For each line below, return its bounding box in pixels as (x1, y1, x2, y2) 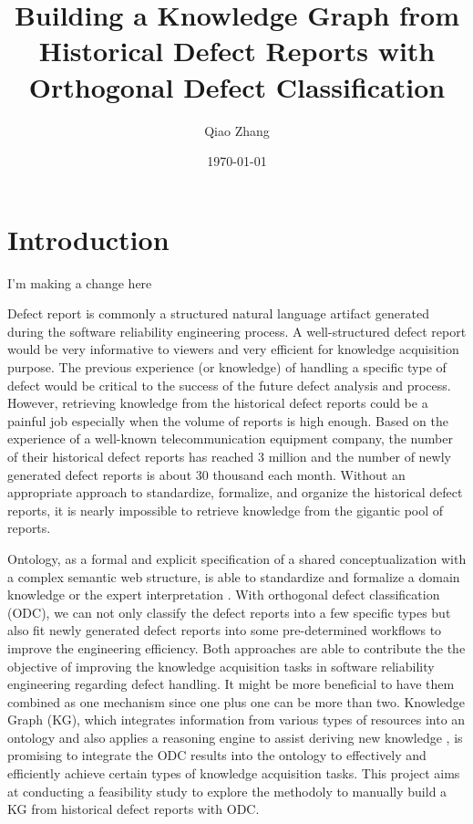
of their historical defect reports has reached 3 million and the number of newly (7, 446, 451, 465)
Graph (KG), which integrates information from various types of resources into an (7, 710, 466, 729)
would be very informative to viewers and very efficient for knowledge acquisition (7, 339, 459, 359)
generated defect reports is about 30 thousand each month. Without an (7, 464, 406, 484)
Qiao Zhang (204, 120, 270, 140)
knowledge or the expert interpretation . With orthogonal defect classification (7, 585, 440, 604)
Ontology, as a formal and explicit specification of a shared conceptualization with (7, 548, 467, 568)
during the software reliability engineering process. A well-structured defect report (7, 321, 467, 340)
